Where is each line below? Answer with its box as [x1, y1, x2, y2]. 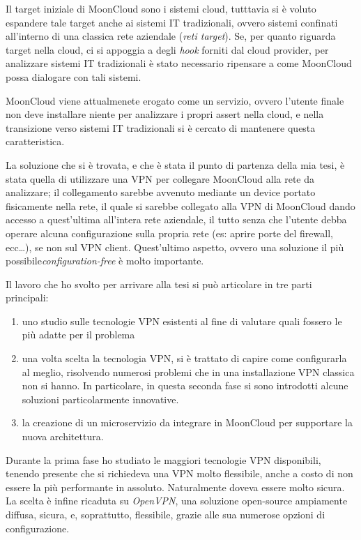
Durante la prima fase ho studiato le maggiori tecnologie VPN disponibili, [6, 452, 321, 467]
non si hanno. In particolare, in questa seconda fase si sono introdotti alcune [22, 378, 348, 393]
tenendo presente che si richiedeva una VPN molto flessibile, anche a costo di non [6, 466, 353, 481]
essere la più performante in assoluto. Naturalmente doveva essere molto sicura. [6, 479, 345, 494]
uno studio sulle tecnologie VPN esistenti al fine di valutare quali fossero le [22, 313, 342, 328]
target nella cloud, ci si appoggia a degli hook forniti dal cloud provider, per [6, 42, 329, 57]
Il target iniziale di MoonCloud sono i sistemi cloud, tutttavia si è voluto [6, 1, 316, 15]
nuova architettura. [22, 429, 104, 444]
